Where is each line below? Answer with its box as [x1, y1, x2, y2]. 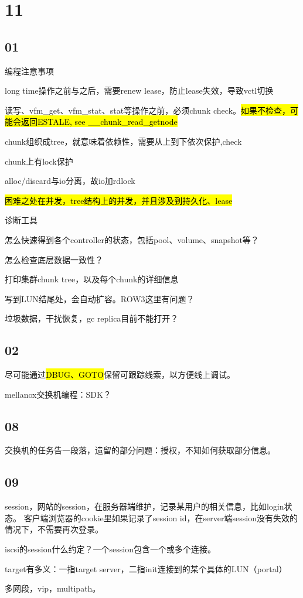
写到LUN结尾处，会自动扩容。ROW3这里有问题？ [5, 292, 195, 305]
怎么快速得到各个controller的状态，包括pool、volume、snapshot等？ [5, 233, 259, 245]
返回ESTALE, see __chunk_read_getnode [21, 115, 178, 128]
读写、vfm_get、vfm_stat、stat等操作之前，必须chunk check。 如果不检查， [5, 104, 291, 116]
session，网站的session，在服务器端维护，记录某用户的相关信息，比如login [5, 500, 284, 512]
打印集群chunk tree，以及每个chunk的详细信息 [5, 273, 179, 285]
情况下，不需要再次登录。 [5, 523, 103, 535]
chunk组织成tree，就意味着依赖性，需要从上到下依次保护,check [5, 135, 242, 147]
